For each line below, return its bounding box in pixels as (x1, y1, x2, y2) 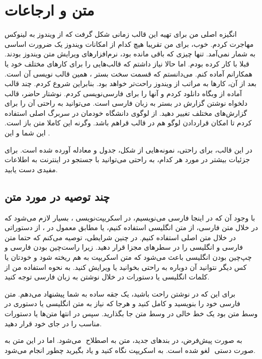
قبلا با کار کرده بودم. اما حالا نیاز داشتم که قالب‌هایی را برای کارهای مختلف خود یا (5, 58, 249, 68)
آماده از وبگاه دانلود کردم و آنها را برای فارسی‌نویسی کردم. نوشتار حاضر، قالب (5, 88, 242, 98)
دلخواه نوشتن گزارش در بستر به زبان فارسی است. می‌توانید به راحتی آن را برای (5, 98, 247, 108)
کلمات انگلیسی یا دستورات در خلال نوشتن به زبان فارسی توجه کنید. (5, 271, 210, 282)
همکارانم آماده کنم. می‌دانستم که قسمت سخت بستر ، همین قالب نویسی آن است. (5, 68, 252, 79)
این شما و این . (5, 127, 50, 138)
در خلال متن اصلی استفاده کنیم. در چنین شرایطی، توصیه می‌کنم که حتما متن (5, 232, 236, 242)
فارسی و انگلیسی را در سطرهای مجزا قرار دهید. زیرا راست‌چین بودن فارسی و (5, 242, 243, 252)
